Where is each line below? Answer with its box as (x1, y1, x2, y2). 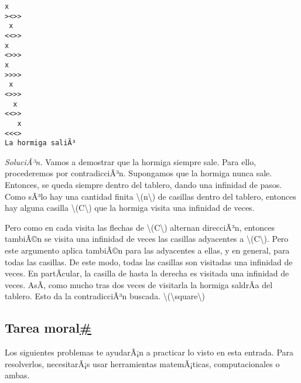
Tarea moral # (5, 319, 92, 337)
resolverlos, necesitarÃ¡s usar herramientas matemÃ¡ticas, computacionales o (5, 357, 280, 370)
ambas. (5, 369, 30, 381)
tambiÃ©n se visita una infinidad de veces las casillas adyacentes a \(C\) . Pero (5, 232, 289, 245)
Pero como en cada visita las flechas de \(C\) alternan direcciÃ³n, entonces (5, 221, 275, 233)
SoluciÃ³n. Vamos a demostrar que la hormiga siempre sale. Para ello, (5, 155, 256, 167)
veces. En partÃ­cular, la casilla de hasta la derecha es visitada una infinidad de (5, 267, 289, 279)
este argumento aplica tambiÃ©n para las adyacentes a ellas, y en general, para (5, 244, 290, 256)
